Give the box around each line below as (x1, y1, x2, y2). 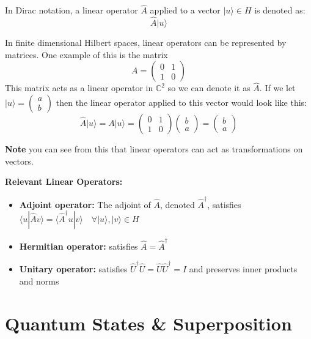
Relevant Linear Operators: (5, 175, 123, 188)
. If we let (259, 81, 296, 94)
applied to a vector (150, 4, 221, 17)
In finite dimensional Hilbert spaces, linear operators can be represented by (5, 36, 287, 49)
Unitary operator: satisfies (19, 263, 128, 275)
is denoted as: (254, 4, 306, 17)
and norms (19, 274, 59, 287)
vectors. (5, 154, 34, 167)
